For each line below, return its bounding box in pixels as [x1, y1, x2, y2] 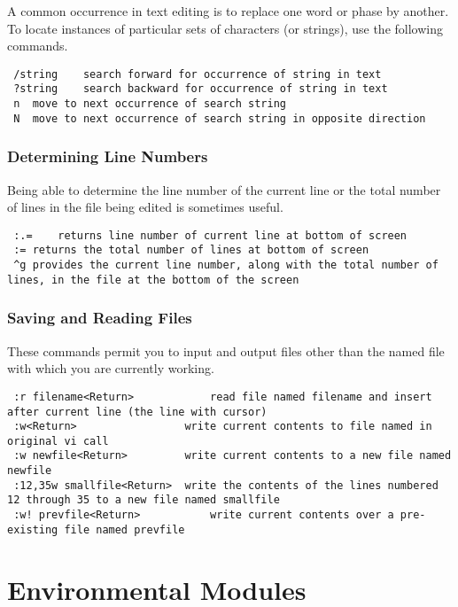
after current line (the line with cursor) [7, 405, 268, 418]
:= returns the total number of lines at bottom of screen [13, 244, 369, 257]
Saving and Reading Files [7, 307, 192, 329]
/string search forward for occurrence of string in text [13, 67, 382, 81]
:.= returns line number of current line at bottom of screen [13, 229, 408, 242]
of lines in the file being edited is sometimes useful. [7, 198, 283, 216]
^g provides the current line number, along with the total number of [13, 259, 439, 272]
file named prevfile [64, 523, 185, 536]
